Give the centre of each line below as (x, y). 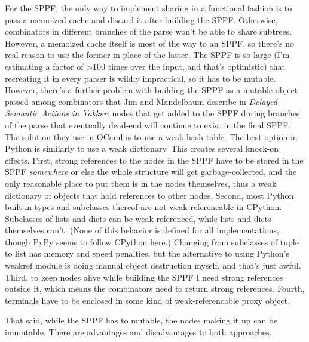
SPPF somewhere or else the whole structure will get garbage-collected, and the (151, 172)
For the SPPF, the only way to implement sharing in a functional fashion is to (149, 8)
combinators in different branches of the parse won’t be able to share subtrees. (149, 31)
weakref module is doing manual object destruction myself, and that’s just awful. (153, 265)
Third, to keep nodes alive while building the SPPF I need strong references (144, 277)
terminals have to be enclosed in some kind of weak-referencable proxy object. (148, 300)
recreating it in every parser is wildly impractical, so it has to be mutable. (140, 78)
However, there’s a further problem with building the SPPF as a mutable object (152, 90)
